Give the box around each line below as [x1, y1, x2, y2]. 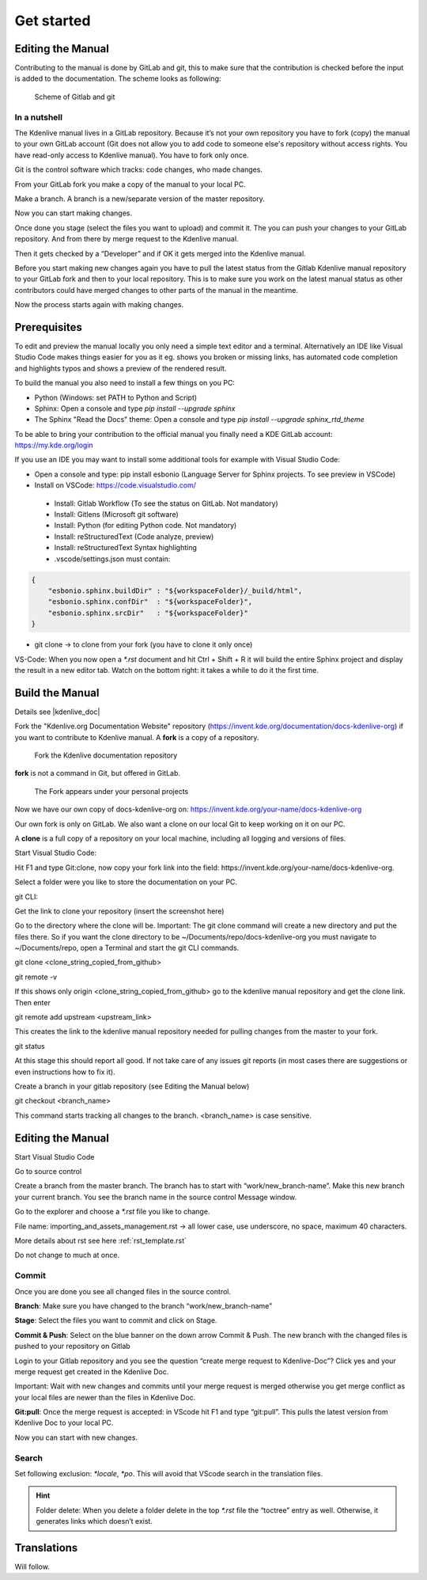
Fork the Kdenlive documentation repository [34, 750, 178, 760]
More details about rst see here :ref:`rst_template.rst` [14, 1236, 187, 1246]
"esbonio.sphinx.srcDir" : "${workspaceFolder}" [47, 608, 248, 617]
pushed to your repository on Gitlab [14, 1342, 130, 1351]
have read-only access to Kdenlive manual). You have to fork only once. [14, 150, 249, 160]
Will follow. [14, 1562, 51, 1571]
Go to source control [14, 1167, 82, 1176]
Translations [14, 1540, 78, 1555]
